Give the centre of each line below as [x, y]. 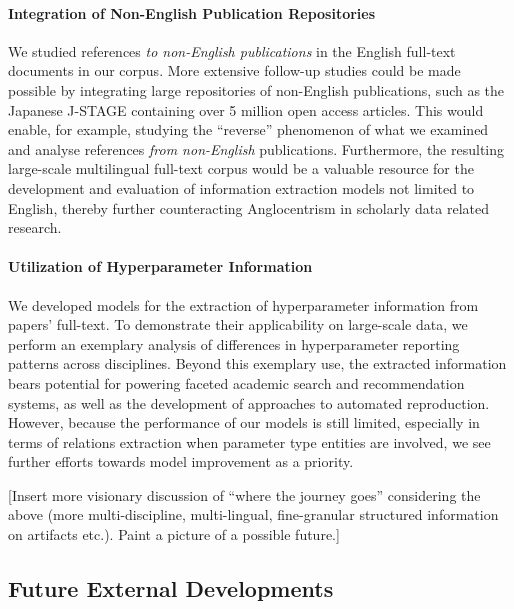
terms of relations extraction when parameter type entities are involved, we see [249, 441]
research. [35, 227]
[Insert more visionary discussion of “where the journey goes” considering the [244, 494]
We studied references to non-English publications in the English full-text [232, 50]
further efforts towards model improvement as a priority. [181, 461]
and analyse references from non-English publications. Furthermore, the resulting [256, 148]
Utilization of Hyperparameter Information [160, 266]
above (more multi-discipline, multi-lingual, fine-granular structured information [253, 514]
